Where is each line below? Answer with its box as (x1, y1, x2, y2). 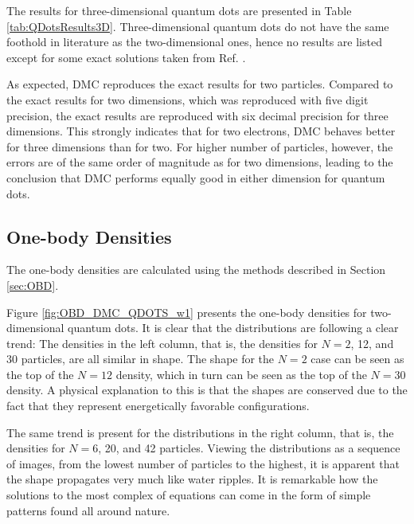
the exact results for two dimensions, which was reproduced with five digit (6, 91, 369, 108)
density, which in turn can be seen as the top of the (115, 366, 367, 382)
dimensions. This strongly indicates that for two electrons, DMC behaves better (6, 123, 396, 139)
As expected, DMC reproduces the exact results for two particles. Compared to (6, 76, 393, 92)
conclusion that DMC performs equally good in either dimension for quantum (6, 169, 385, 186)
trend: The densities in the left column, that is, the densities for (6, 334, 318, 351)
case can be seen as (310, 350, 404, 367)
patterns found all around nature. (6, 502, 170, 518)
